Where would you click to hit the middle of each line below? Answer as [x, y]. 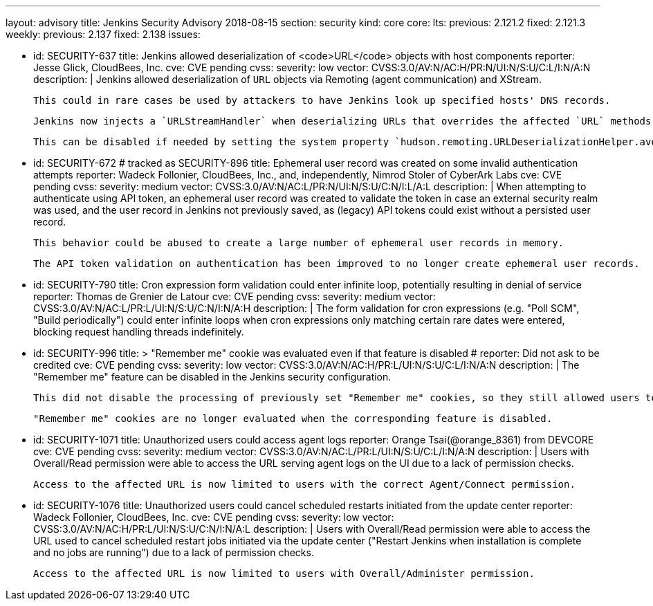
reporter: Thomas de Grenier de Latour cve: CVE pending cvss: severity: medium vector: [234, 296]
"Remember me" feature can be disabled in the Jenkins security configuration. [212, 377]
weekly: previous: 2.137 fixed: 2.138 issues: [103, 34]
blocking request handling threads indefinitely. [139, 332]
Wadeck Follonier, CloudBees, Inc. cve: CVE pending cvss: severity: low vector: [214, 517]
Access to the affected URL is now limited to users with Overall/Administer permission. [284, 573]
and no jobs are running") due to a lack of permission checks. [174, 552]
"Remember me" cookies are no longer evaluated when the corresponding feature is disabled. [293, 419]
